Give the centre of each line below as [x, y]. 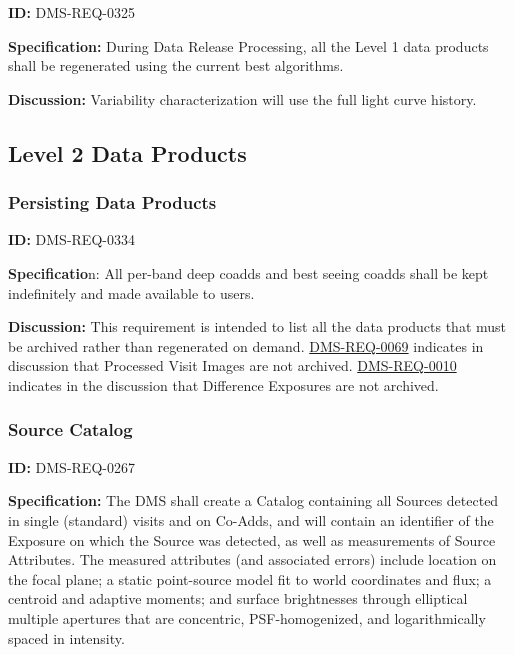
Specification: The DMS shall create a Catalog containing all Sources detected [253, 500]
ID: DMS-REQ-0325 [71, 12]
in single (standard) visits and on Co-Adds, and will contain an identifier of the [251, 519]
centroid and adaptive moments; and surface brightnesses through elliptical [238, 598]
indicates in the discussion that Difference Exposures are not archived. [223, 384]
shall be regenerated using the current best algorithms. [176, 65]
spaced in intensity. [66, 637]
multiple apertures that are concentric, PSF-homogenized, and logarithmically [247, 617]
